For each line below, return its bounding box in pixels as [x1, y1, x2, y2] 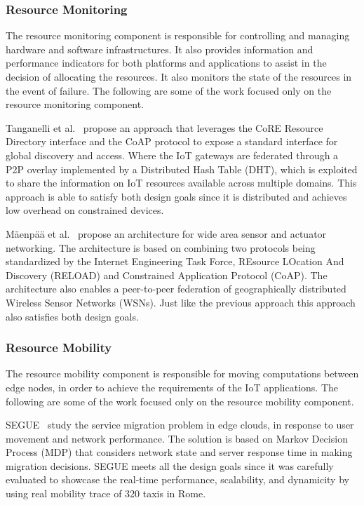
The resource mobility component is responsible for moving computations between [6, 366, 359, 381]
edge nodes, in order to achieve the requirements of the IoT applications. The [6, 379, 339, 394]
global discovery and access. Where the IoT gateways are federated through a [6, 147, 339, 162]
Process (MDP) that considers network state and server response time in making [6, 445, 353, 459]
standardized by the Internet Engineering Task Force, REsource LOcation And [6, 254, 344, 269]
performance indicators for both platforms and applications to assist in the [6, 55, 327, 70]
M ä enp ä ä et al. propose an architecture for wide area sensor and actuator [6, 226, 327, 241]
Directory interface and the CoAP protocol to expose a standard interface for [6, 134, 338, 149]
